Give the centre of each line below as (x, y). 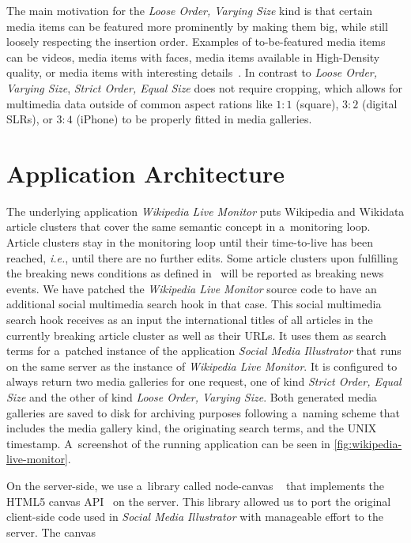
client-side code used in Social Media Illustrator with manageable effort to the (195, 517)
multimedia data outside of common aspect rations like (140, 103)
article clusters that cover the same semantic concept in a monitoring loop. (189, 226)
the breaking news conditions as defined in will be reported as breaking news (195, 273)
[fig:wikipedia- (368, 443)
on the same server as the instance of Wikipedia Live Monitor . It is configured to (202, 366)
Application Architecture (145, 173)
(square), (317, 103)
